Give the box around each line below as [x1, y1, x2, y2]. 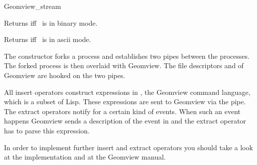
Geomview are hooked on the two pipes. [4, 70, 126, 80]
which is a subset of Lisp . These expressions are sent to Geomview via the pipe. [4, 96, 246, 107]
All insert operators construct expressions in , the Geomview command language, [4, 86, 251, 97]
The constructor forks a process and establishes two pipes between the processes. [4, 50, 250, 61]
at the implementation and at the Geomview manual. [4, 152, 166, 162]
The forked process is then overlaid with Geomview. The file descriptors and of [4, 60, 244, 71]
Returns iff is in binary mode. [4, 17, 98, 28]
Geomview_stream [4, 1, 61, 11]
